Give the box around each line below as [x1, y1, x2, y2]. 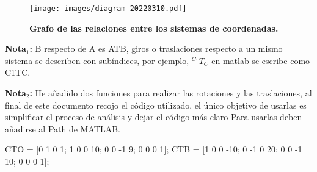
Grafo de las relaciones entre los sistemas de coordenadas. [29, 21, 279, 34]
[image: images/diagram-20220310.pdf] [29, 4, 187, 13]
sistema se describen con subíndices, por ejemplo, [5, 54, 189, 66]
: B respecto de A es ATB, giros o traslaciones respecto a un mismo [29, 42, 283, 55]
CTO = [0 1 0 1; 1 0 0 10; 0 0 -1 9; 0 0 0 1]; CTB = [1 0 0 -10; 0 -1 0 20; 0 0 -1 [5, 143, 302, 156]
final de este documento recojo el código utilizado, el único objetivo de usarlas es [5, 98, 307, 111]
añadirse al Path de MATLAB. [5, 122, 120, 135]
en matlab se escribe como [211, 54, 310, 66]
